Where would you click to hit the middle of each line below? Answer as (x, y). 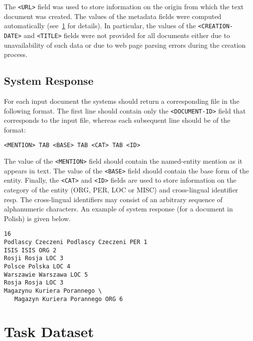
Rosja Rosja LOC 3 (34, 283)
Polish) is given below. (37, 218)
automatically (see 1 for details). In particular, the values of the (100, 26)
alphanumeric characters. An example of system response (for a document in (118, 209)
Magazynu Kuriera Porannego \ (53, 291)
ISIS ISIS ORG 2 (30, 250)
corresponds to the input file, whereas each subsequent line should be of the (117, 120)
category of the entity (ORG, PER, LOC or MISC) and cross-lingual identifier (121, 190)
